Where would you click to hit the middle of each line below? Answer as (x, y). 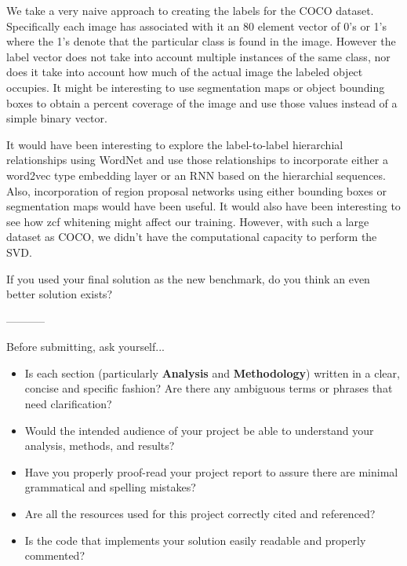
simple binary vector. (57, 118)
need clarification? (68, 404)
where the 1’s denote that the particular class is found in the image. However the (201, 41)
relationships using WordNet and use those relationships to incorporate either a (197, 160)
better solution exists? (60, 294)
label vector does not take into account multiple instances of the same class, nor (198, 56)
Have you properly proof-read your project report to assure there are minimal (211, 471)
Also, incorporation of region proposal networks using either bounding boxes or (196, 190)
